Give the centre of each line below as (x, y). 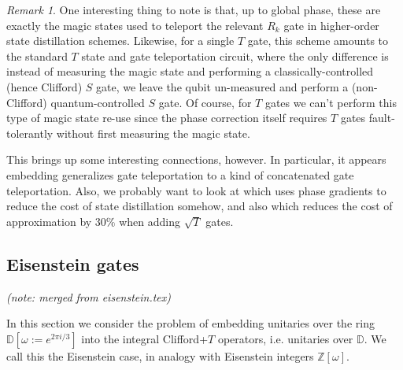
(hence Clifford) (44, 86)
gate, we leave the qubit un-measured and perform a (222, 86)
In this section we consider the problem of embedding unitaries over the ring (190, 323)
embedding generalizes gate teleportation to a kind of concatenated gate (180, 174)
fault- (382, 118)
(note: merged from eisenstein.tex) (89, 296)
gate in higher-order (331, 25)
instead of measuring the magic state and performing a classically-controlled (190, 71)
